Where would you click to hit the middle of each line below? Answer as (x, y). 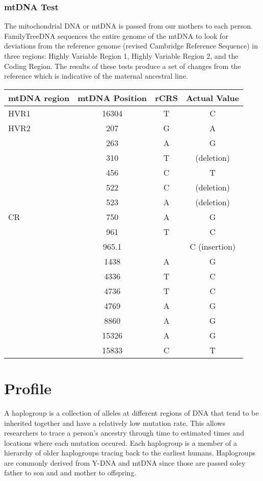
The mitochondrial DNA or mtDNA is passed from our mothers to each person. (128, 26)
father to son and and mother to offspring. (70, 473)
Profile (28, 388)
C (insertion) (213, 246)
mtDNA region (39, 98)
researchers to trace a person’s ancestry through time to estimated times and (124, 433)
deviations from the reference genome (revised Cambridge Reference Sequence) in (131, 46)
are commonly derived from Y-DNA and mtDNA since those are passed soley (125, 462)
